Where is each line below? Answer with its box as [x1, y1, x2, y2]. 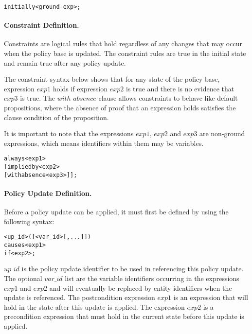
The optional [4, 273, 42, 283]
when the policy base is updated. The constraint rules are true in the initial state [4, 48, 246, 58]
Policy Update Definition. [4, 188, 92, 198]
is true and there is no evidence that [126, 83, 234, 93]
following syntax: [4, 216, 54, 226]
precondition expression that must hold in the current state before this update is [4, 311, 244, 321]
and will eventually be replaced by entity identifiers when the [49, 282, 232, 293]
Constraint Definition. [4, 20, 79, 30]
